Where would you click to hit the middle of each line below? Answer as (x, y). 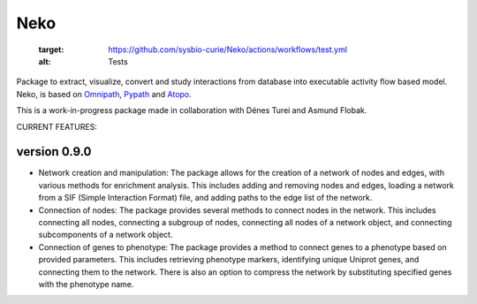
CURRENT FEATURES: (57, 126)
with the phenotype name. (86, 284)
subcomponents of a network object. (106, 235)
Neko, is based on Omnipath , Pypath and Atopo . (104, 94)
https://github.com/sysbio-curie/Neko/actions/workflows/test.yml (228, 49)
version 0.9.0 (54, 152)
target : (51, 49)
